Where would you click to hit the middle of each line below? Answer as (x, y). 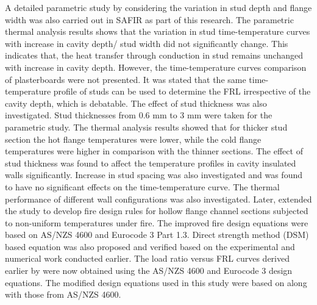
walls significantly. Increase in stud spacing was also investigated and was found (154, 175)
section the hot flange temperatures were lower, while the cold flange (133, 139)
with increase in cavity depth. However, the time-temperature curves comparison (156, 67)
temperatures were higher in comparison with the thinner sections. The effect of (154, 151)
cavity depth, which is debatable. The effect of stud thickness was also (136, 103)
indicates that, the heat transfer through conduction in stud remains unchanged (154, 55)
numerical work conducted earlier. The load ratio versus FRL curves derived (147, 258)
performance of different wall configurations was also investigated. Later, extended (158, 199)
